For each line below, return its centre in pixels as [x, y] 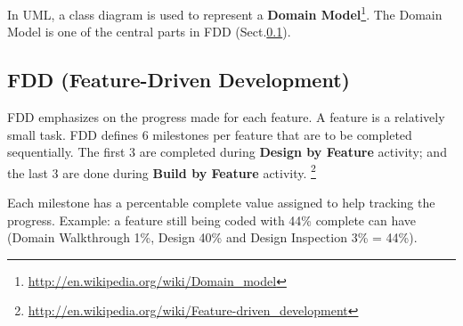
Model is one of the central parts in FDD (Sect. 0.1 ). [149, 32]
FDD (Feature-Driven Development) [179, 80]
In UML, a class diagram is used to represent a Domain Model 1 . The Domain [225, 13]
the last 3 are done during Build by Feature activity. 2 [162, 171]
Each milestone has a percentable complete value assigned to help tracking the [221, 203]
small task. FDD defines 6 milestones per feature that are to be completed [210, 134]
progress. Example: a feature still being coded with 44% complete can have [212, 220]
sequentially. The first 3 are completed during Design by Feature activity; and [227, 152]
